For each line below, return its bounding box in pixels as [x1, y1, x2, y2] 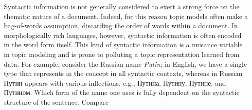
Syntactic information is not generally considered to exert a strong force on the [4, 1, 240, 11]
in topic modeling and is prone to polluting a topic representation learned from [4, 49, 240, 59]
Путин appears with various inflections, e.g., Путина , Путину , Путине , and [4, 77, 226, 88]
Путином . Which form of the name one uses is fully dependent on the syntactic [4, 87, 240, 97]
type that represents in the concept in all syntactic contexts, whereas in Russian [4, 68, 243, 78]
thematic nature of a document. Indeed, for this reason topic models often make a [4, 11, 248, 21]
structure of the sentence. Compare [4, 96, 108, 107]
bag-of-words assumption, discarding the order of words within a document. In [4, 20, 238, 31]
